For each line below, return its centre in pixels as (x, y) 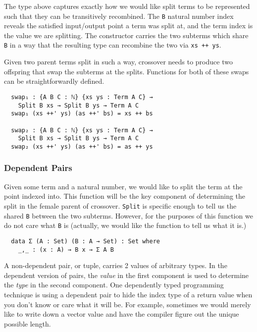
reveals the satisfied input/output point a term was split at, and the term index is (128, 26)
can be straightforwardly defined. (54, 81)
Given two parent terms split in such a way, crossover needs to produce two (118, 62)
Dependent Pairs (38, 168)
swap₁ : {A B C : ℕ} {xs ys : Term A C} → (82, 97)
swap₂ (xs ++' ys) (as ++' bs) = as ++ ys (82, 146)
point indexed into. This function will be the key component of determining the (125, 196)
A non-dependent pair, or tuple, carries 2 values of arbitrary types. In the (116, 265)
